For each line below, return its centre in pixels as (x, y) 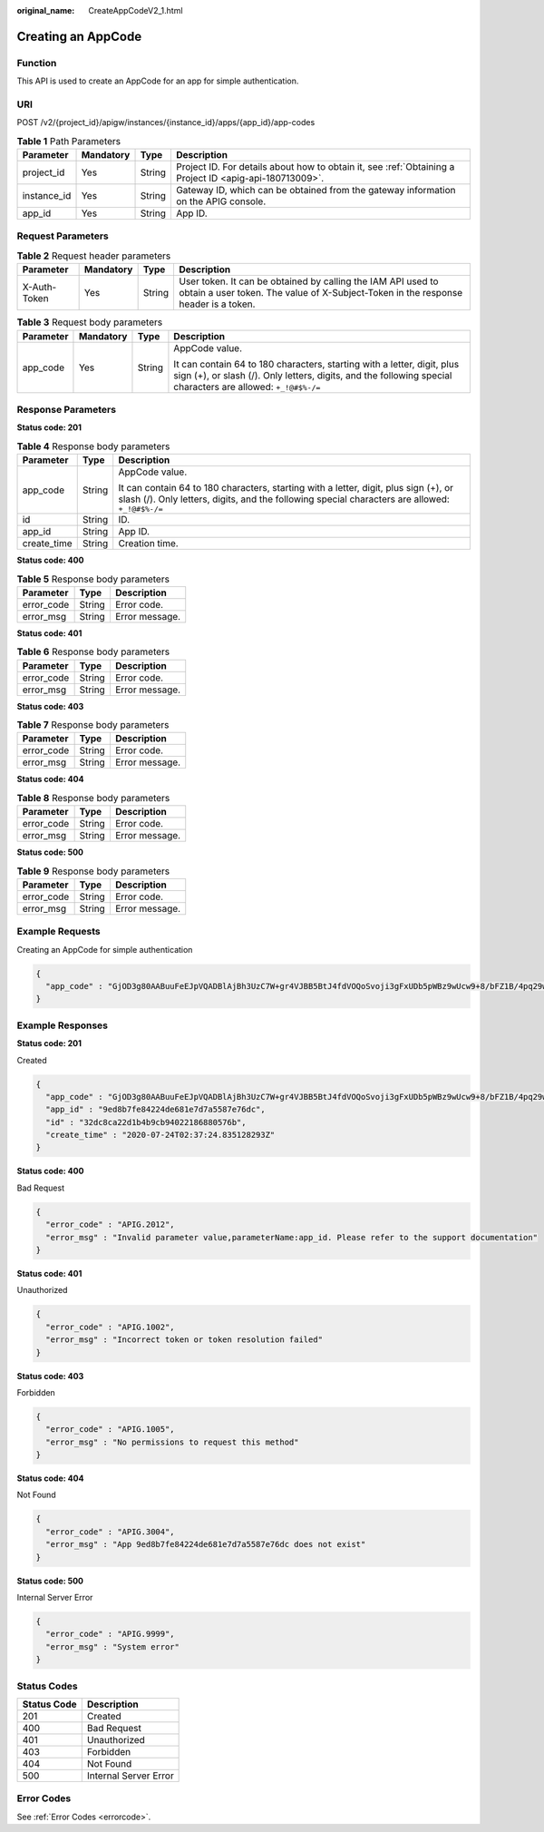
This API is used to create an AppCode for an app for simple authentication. (158, 81)
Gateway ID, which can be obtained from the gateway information (316, 191)
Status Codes (47, 1686)
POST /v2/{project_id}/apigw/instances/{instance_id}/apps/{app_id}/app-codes (166, 122)
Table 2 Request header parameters (94, 256)
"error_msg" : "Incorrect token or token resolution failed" (185, 1340)
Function (37, 63)
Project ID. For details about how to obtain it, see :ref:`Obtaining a (315, 167)
